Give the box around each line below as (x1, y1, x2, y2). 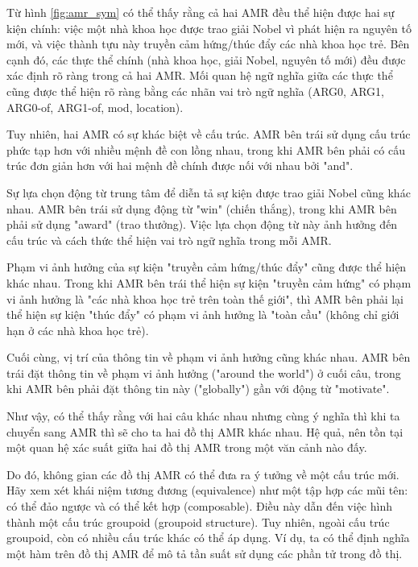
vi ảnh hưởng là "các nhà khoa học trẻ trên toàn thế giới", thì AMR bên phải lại (6, 290, 404, 307)
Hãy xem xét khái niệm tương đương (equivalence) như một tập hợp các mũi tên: (6, 482, 408, 499)
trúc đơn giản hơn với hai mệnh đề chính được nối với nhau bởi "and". (6, 157, 354, 174)
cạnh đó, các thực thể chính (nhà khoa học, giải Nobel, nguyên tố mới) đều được (6, 51, 406, 68)
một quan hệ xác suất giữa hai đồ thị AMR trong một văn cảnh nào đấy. (6, 439, 367, 456)
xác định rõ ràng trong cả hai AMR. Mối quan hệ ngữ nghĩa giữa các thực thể (6, 67, 393, 84)
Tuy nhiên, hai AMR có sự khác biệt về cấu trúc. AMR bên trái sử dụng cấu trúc (6, 126, 411, 143)
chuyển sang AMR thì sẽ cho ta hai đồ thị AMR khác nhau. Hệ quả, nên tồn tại (6, 423, 404, 440)
